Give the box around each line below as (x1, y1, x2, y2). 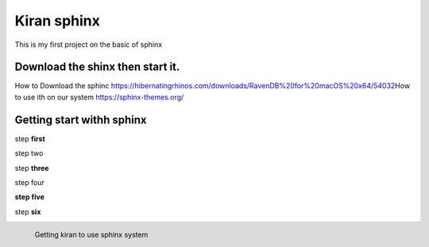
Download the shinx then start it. (14, 60, 180, 74)
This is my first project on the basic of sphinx (14, 40, 163, 49)
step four (14, 177, 45, 187)
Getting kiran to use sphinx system (34, 230, 149, 239)
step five (14, 192, 45, 202)
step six (14, 206, 41, 216)
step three (14, 163, 49, 172)
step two (14, 149, 44, 158)
